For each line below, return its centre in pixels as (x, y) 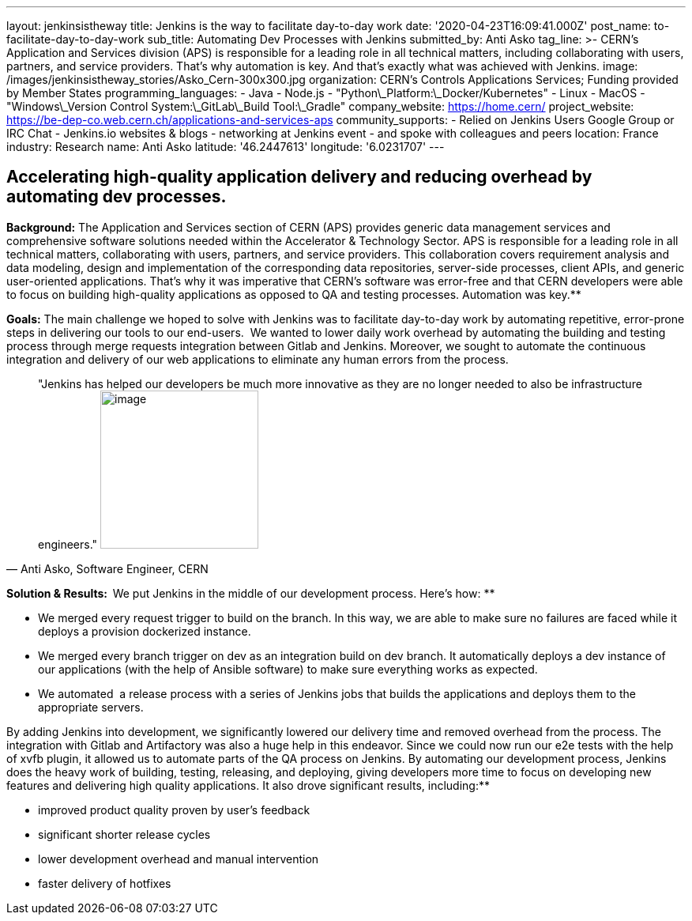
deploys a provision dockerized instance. (145, 631)
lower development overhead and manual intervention (179, 859)
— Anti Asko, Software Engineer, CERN (107, 568)
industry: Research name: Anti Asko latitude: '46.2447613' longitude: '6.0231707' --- (226, 147)
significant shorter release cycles (124, 834)
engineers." (68, 544)
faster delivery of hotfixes (105, 883)
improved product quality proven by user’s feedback (174, 810)
